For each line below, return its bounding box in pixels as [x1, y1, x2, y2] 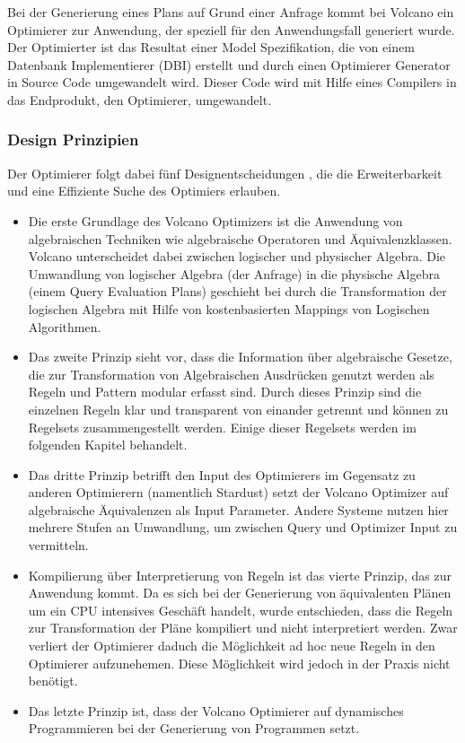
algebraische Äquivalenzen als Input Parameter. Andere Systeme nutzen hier [28, 500, 449, 519]
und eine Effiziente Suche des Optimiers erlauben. [7, 181, 281, 200]
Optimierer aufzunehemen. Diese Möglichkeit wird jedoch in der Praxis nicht [28, 653, 451, 672]
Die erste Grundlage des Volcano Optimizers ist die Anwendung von [28, 211, 403, 230]
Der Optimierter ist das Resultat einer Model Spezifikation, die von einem [7, 38, 415, 57]
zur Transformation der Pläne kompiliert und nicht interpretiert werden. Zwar [28, 618, 458, 637]
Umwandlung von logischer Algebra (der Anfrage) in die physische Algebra [28, 264, 440, 283]
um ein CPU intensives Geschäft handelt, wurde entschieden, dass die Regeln [28, 600, 453, 619]
